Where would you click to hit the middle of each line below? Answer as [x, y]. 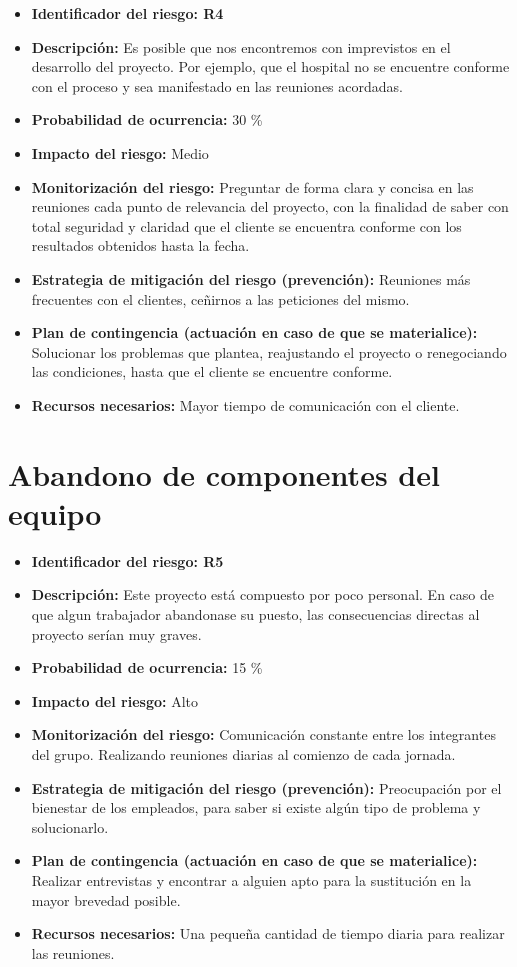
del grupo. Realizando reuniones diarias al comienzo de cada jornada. [243, 753]
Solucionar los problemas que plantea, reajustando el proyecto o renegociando [269, 351]
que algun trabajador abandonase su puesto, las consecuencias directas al [255, 614]
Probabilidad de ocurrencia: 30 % [147, 119]
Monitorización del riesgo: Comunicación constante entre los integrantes [263, 734]
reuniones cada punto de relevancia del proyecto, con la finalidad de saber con [270, 206]
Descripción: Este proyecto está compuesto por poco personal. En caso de [262, 594]
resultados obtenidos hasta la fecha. [140, 245]
